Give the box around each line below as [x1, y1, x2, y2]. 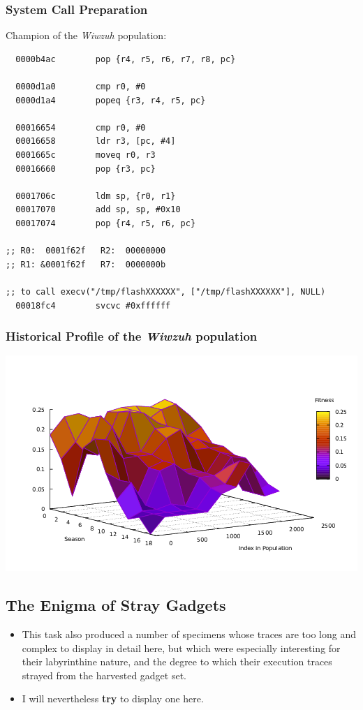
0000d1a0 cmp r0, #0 [15, 82, 146, 91]
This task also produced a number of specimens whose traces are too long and [22, 627, 357, 642]
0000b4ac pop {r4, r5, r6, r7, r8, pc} [15, 54, 236, 64]
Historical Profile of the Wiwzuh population [6, 327, 258, 345]
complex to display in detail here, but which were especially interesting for [22, 640, 341, 655]
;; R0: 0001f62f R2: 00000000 [6, 246, 166, 256]
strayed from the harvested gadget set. [22, 667, 187, 682]
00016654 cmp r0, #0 [15, 122, 146, 133]
